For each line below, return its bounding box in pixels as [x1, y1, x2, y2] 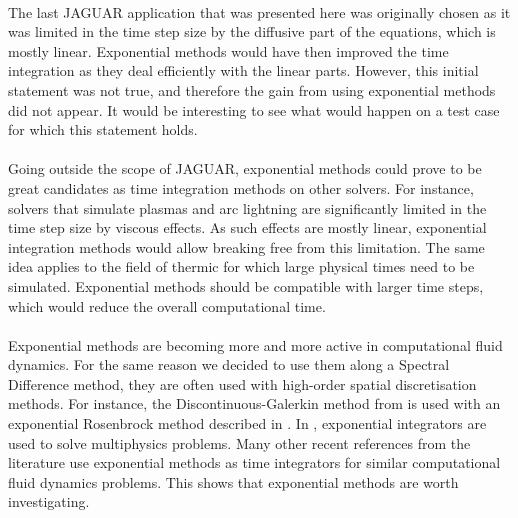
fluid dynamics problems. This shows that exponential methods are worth [8, 471, 459, 492]
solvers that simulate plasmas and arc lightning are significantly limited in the [8, 197, 487, 218]
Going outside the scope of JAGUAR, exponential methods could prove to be [8, 158, 482, 179]
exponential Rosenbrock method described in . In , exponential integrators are [8, 413, 487, 434]
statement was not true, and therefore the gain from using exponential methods [8, 79, 496, 100]
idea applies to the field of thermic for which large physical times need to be [8, 256, 475, 277]
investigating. [8, 491, 90, 512]
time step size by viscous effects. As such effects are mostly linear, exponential [8, 217, 487, 238]
